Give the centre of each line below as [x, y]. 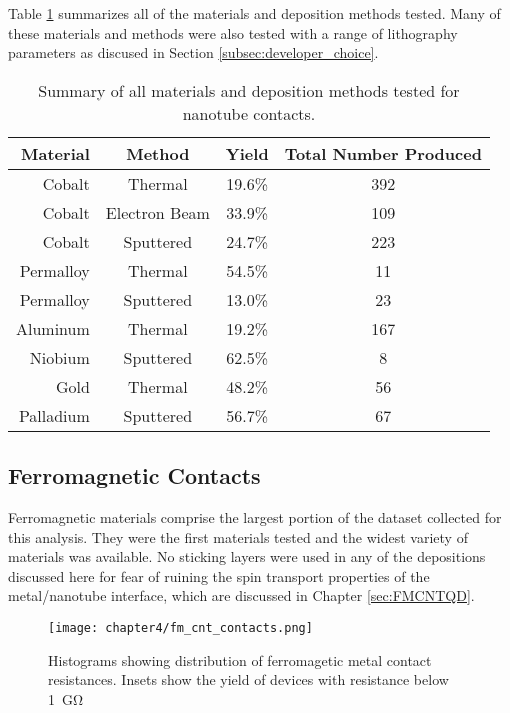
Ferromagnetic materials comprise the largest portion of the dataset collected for [255, 516]
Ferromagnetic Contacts [134, 475]
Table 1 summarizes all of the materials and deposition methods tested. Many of [254, 13]
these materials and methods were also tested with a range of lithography [233, 32]
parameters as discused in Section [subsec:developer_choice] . [193, 52]
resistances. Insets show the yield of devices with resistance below [248, 679]
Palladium [54, 415]
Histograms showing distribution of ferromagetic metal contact [240, 659]
